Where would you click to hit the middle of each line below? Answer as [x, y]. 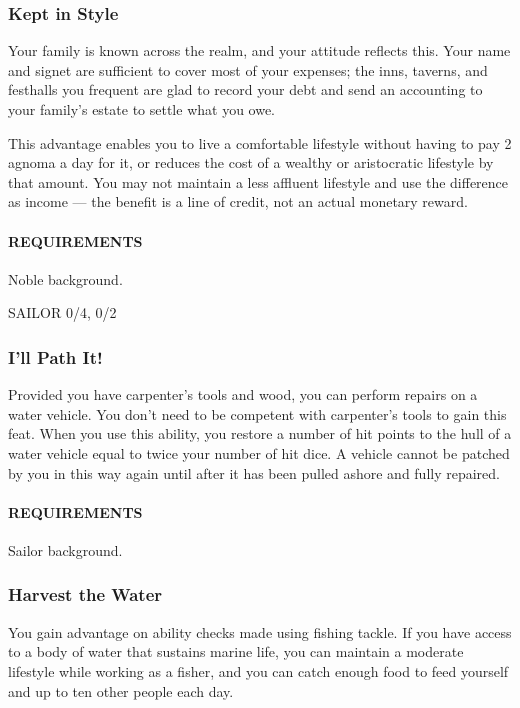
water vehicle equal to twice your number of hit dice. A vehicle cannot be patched [259, 452]
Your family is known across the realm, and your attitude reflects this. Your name [259, 50]
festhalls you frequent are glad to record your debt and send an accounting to [245, 89]
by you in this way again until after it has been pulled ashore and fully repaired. [254, 472]
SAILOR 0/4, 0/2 [62, 312]
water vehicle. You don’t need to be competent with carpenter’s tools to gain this [257, 413]
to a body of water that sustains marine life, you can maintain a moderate [236, 651]
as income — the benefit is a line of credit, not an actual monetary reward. [238, 201]
